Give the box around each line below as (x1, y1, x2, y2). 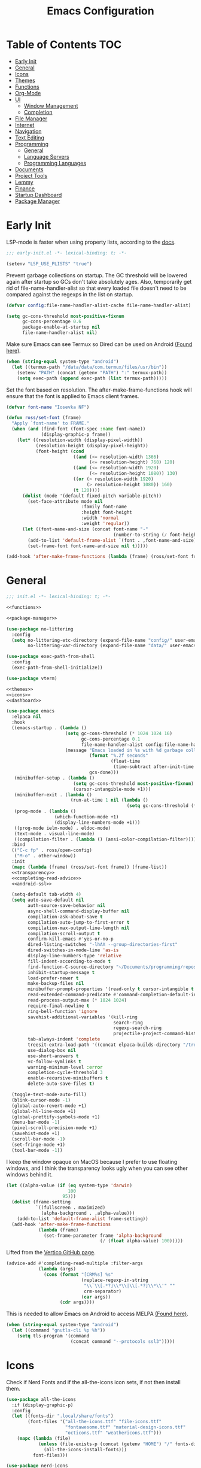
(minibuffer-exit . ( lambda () (14, 791, 93, 797)
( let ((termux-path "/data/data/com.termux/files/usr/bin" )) (11, 364, 167, 370)
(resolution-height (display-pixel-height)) (35, 442, 148, 448)
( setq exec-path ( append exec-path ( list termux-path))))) (17, 375, 167, 381)
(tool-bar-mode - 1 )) (11, 1147, 63, 1153)
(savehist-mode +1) (11, 1130, 60, 1137)
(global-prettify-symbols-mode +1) (11, 1114, 100, 1120)
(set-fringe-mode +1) (11, 1142, 66, 1148)
